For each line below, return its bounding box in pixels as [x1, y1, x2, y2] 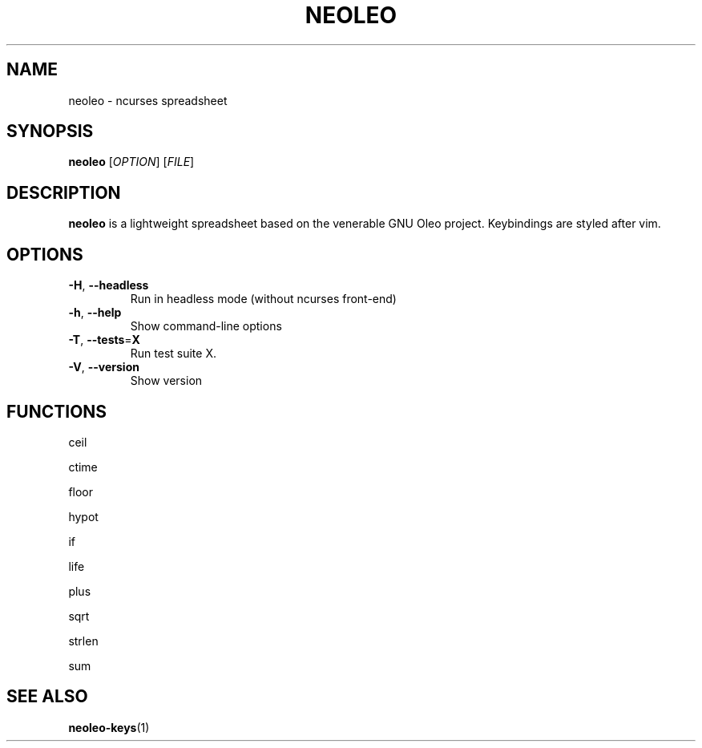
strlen [68, 633, 99, 648]
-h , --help [68, 305, 122, 320]
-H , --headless [68, 278, 149, 293]
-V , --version [68, 360, 139, 374]
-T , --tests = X [68, 333, 140, 347]
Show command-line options [130, 319, 282, 334]
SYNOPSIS [6, 121, 94, 142]
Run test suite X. [130, 346, 216, 361]
